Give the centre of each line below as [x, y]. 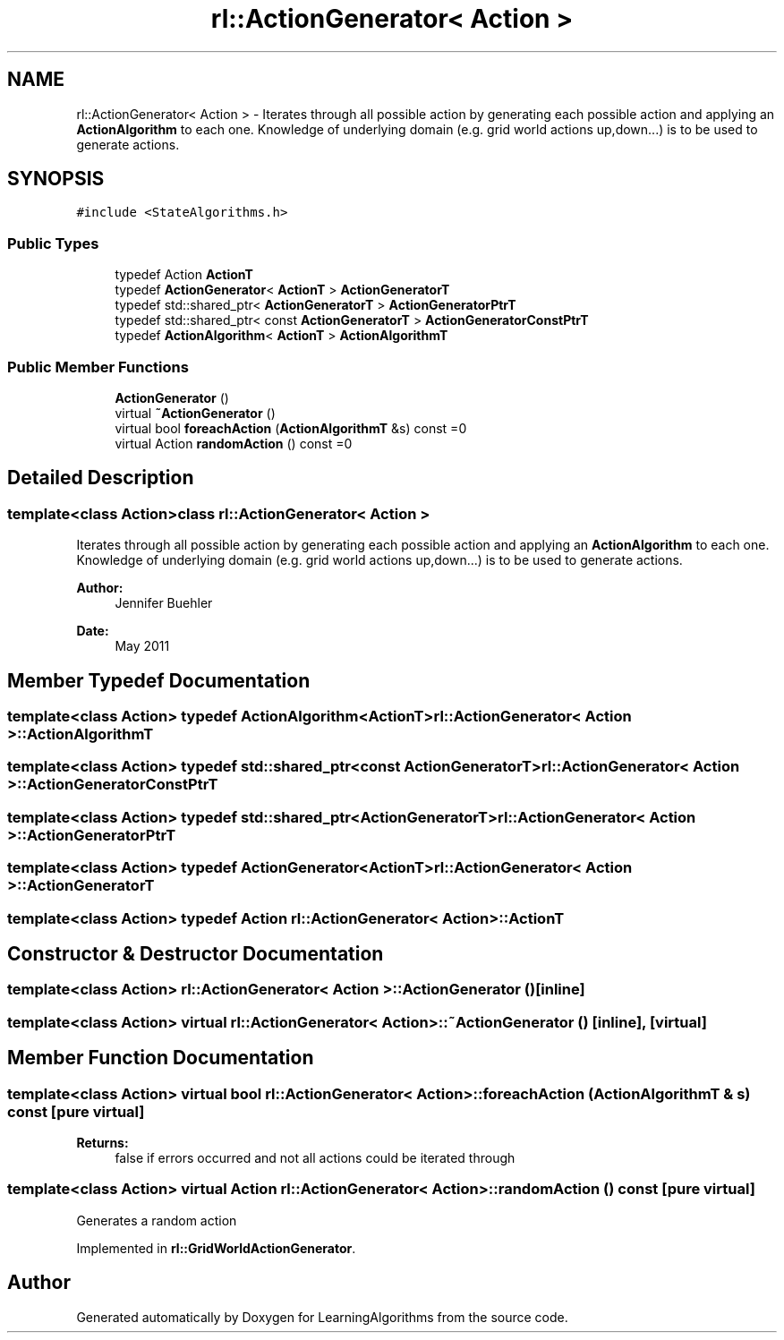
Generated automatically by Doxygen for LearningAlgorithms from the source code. [322, 1317]
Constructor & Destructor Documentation [196, 953]
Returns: [102, 1142]
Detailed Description [101, 478]
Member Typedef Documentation [159, 680]
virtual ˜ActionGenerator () [195, 413]
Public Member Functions [98, 367]
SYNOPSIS [56, 179]
